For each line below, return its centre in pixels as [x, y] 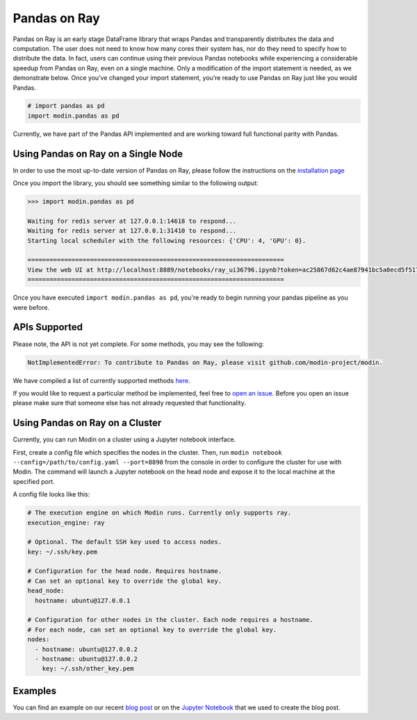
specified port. [34, 481]
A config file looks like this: [51, 494]
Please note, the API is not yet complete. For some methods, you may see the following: [138, 344]
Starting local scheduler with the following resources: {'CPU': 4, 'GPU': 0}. [167, 241]
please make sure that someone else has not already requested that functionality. [129, 403]
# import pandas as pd [66, 106]
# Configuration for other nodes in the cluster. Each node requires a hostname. [171, 620]
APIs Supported [48, 327]
